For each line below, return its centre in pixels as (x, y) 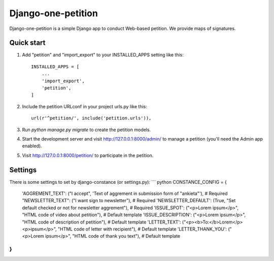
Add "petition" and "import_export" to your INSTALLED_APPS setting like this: (103, 55)
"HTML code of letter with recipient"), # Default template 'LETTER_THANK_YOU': (142, 229)
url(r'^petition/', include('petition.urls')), (91, 118)
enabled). (32, 146)
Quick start (27, 43)
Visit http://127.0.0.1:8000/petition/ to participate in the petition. (88, 155)
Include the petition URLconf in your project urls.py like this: (84, 106)
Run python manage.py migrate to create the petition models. (87, 129)
